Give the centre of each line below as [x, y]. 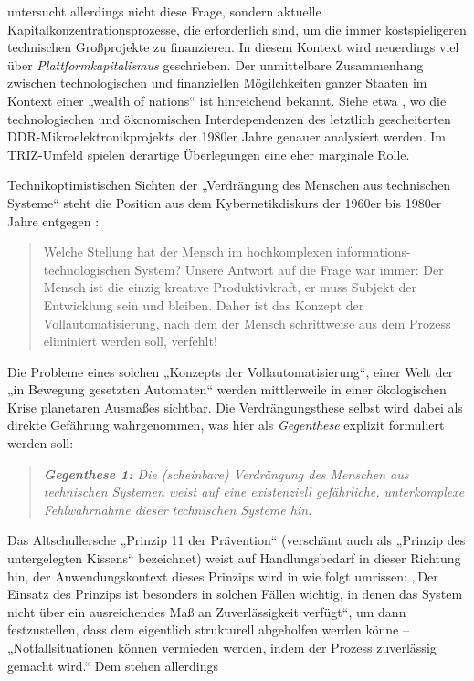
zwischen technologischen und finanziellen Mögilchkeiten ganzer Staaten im [217, 83]
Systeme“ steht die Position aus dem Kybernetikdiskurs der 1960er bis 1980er [225, 202]
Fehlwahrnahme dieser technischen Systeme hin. [178, 509]
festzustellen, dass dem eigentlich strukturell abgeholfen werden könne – [208, 629]
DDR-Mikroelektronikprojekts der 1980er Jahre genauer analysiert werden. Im [227, 136]
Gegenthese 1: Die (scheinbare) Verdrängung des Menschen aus [226, 473]
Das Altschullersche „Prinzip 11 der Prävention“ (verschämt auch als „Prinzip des [237, 540]
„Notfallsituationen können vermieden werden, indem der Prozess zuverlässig [222, 647]
